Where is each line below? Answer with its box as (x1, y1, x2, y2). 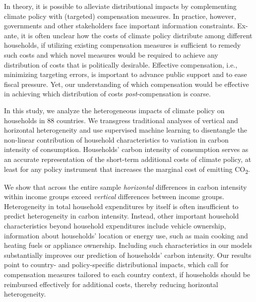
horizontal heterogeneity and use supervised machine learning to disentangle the (4, 125, 248, 135)
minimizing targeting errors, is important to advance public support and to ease (4, 69, 247, 79)
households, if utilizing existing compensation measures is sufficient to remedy (4, 40, 241, 50)
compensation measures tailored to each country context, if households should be (4, 269, 251, 279)
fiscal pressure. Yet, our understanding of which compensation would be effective (4, 78, 249, 89)
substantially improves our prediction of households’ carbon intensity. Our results (4, 249, 252, 260)
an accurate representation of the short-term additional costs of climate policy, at (4, 153, 252, 164)
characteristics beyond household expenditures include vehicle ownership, (4, 221, 226, 230)
